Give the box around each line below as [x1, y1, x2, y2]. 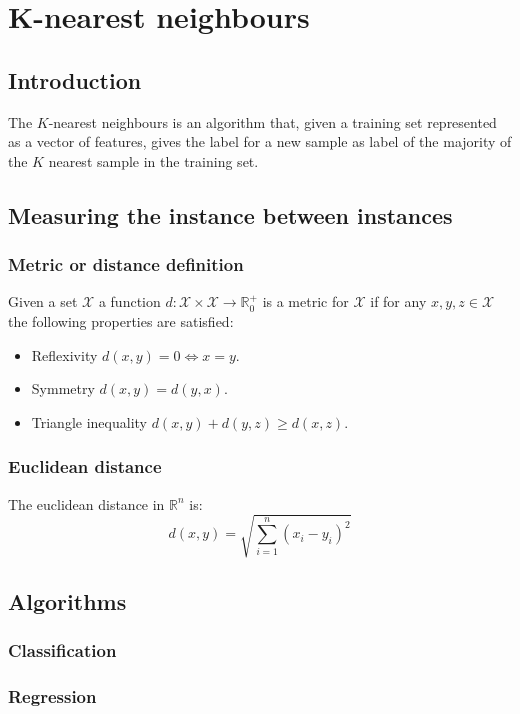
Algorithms [8, 586, 127, 617]
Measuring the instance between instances [8, 199, 453, 230]
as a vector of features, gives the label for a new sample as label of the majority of [8, 131, 512, 152]
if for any [370, 291, 427, 312]
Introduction [8, 64, 142, 95]
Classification [8, 638, 117, 663]
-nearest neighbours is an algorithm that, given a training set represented [48, 111, 497, 132]
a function [98, 291, 161, 312]
